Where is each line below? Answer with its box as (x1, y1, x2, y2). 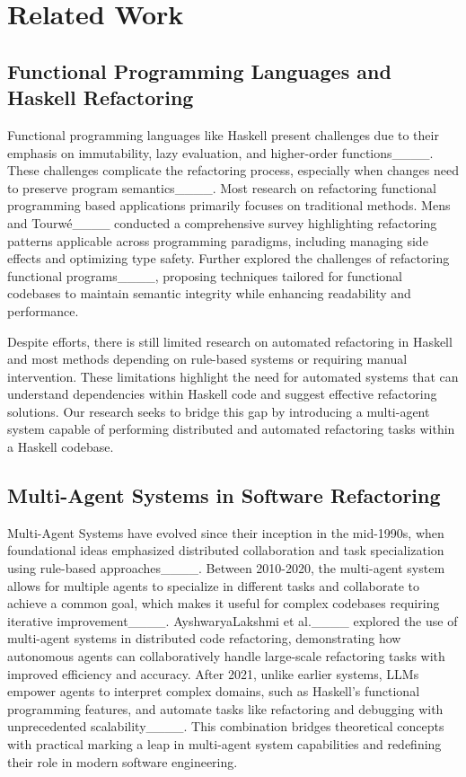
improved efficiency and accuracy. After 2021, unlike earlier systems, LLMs (7, 664, 419, 683)
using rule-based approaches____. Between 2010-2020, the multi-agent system (7, 559, 445, 578)
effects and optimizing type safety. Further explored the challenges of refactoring (7, 249, 450, 268)
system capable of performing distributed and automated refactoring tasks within (7, 419, 455, 438)
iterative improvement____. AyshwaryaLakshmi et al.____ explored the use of (7, 611, 458, 630)
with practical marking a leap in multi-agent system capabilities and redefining (7, 734, 442, 753)
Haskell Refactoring (7, 84, 194, 111)
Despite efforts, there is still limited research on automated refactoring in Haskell (7, 331, 453, 350)
